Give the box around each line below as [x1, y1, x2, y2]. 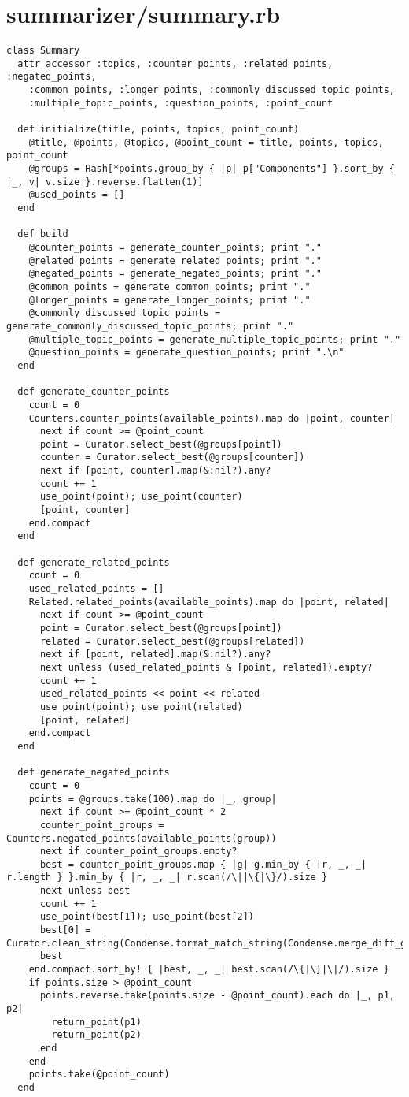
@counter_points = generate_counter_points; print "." [28, 241, 322, 253]
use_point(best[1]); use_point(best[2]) [39, 911, 254, 923]
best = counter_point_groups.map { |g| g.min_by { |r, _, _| [39, 858, 367, 870]
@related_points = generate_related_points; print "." [28, 255, 322, 266]
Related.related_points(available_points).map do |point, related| [28, 596, 389, 608]
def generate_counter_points [17, 386, 170, 398]
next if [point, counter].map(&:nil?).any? [39, 465, 271, 477]
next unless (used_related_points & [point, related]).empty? [39, 661, 373, 673]
